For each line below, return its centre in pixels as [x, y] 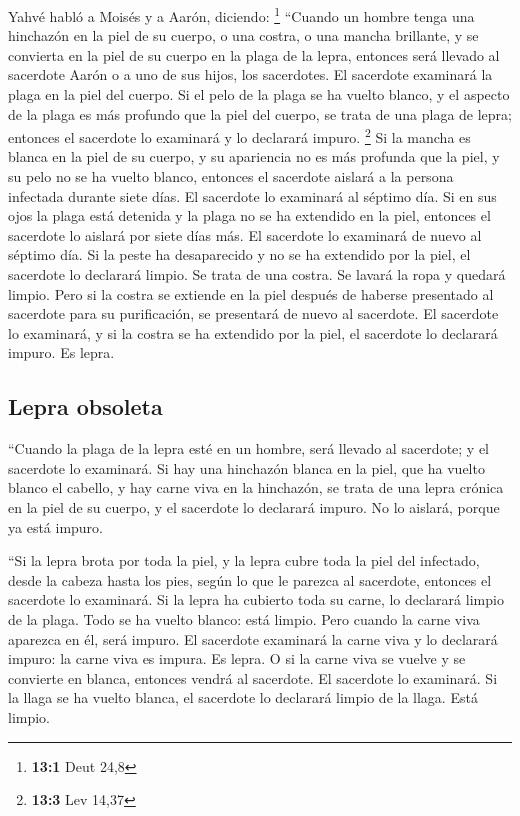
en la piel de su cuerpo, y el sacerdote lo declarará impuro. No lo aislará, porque [254, 506]
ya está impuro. [56, 526]
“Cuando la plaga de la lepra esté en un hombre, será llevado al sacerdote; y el [249, 448]
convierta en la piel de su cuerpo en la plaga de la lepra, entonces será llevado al [254, 54]
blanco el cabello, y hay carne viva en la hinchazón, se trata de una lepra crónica [256, 487]
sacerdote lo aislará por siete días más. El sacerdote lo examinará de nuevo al [245, 234]
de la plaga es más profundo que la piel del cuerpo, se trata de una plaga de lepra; [260, 113]
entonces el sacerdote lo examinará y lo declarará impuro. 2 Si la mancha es [239, 135]
